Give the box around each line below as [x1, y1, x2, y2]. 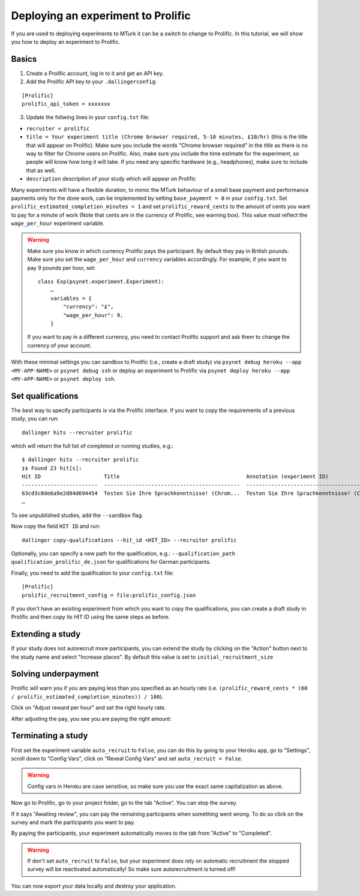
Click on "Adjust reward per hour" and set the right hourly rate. [11, 704, 166, 711]
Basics [11, 54, 37, 64]
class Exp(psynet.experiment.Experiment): [38, 278, 165, 285]
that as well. [26, 167, 56, 174]
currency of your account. [27, 342, 92, 349]
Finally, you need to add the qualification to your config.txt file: [11, 569, 174, 576]
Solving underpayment [11, 669, 99, 679]
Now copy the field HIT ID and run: [11, 522, 101, 530]
